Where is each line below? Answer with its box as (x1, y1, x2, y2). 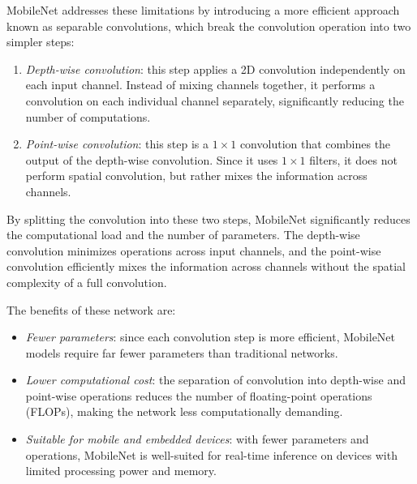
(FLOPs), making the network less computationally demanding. (25, 403, 343, 420)
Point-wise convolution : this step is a (25, 135, 209, 152)
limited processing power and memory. (25, 462, 217, 479)
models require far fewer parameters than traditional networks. (25, 344, 338, 361)
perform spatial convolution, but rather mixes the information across (25, 167, 368, 184)
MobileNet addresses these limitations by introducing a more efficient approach (6, 2, 400, 18)
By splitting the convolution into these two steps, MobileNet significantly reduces (6, 210, 411, 227)
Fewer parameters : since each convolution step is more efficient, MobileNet (25, 328, 396, 345)
